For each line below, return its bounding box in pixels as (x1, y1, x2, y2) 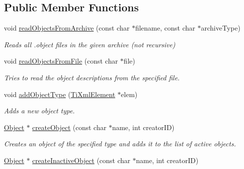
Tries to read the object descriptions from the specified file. (4, 72, 180, 82)
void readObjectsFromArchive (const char (4, 23, 130, 33)
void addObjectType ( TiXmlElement (4, 89, 116, 99)
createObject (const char (32, 122, 107, 132)
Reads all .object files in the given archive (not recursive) (4, 39, 176, 49)
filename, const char (135, 23, 195, 33)
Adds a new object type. (4, 105, 75, 116)
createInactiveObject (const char (32, 155, 130, 165)
